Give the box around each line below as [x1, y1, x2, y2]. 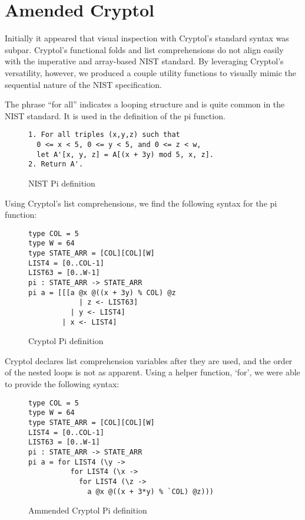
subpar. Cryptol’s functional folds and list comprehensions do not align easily [5, 43, 284, 55]
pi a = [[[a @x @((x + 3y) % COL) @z [28, 288, 176, 297]
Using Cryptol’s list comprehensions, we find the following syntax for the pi [5, 197, 277, 209]
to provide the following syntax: [5, 378, 120, 390]
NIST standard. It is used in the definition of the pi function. [5, 109, 226, 122]
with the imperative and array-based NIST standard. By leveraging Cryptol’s [5, 55, 284, 67]
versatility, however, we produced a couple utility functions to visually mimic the [5, 66, 297, 79]
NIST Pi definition [28, 176, 95, 189]
